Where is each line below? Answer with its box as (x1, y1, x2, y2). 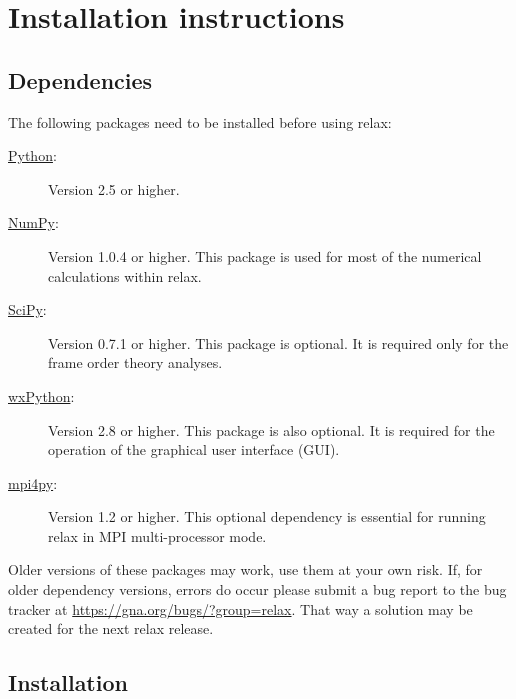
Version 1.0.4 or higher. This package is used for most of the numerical (48, 245, 482, 266)
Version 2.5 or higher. (48, 178, 180, 199)
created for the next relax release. (8, 618, 214, 639)
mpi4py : (8, 472, 58, 493)
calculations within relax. (48, 265, 202, 286)
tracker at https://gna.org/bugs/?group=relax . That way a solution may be (8, 598, 473, 619)
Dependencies (8, 64, 153, 95)
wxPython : (8, 385, 75, 406)
